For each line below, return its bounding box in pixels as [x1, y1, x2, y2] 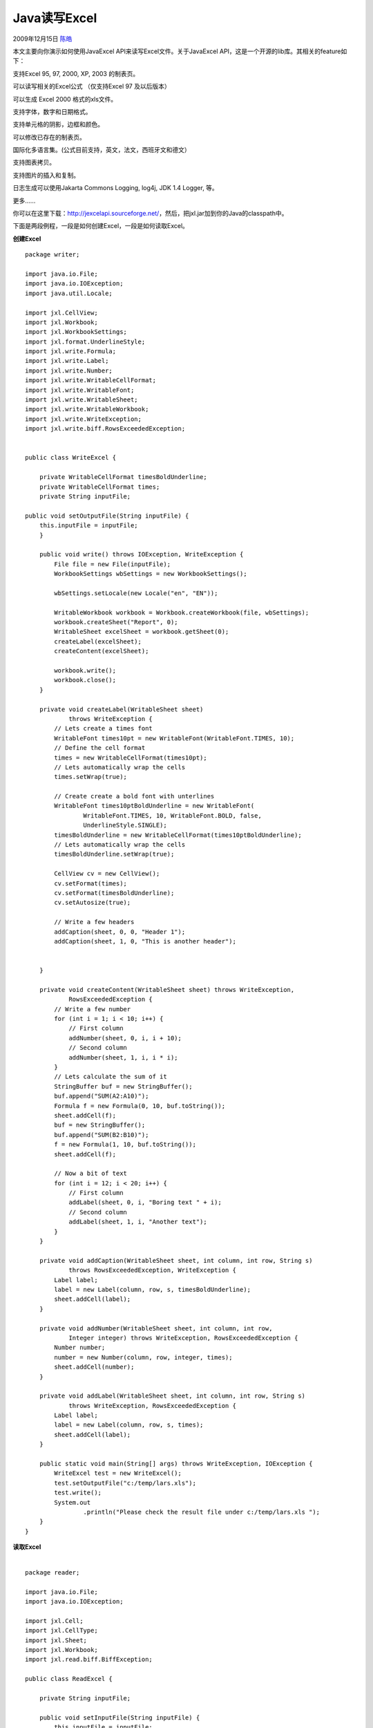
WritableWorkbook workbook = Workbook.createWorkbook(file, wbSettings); [54, 608, 309, 617]
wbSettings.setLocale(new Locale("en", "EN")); [54, 589, 218, 597]
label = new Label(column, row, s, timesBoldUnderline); [54, 1286, 251, 1293]
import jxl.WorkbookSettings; [25, 328, 128, 336]
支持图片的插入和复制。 [12, 171, 79, 179]
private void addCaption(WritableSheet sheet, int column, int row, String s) [39, 1257, 313, 1264]
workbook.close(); [54, 676, 117, 684]
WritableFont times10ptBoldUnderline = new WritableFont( [54, 802, 255, 810]
